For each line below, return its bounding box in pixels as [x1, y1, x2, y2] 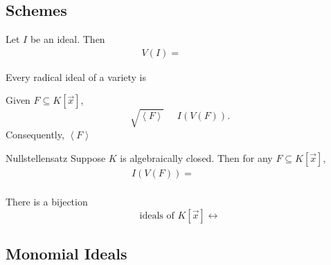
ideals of [139, 210, 175, 221]
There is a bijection [6, 194, 88, 209]
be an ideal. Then [30, 32, 105, 46]
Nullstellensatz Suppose [6, 150, 106, 165]
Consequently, [6, 127, 64, 141]
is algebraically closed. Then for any [120, 150, 273, 165]
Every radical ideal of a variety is [6, 69, 146, 84]
